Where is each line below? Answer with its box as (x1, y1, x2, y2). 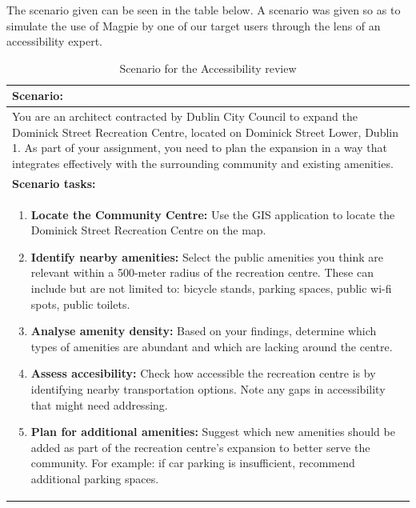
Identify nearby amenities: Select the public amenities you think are (30, 248, 383, 265)
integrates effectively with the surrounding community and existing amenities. (12, 155, 394, 171)
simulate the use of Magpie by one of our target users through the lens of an (6, 17, 381, 34)
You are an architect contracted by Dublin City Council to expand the (12, 108, 358, 125)
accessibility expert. (6, 33, 102, 50)
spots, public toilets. (30, 295, 130, 312)
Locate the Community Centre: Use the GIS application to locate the (30, 206, 395, 222)
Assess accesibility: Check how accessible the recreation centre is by (30, 365, 376, 382)
